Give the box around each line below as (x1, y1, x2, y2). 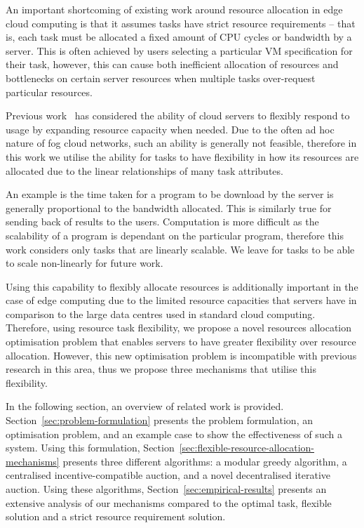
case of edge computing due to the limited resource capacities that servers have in (6, 293, 357, 308)
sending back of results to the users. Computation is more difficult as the (6, 214, 319, 229)
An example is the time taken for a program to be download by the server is (6, 187, 334, 202)
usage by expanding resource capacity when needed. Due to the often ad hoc (6, 121, 335, 136)
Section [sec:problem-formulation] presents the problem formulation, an (6, 413, 313, 428)
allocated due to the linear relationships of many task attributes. (6, 163, 283, 178)
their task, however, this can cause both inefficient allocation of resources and (6, 57, 339, 72)
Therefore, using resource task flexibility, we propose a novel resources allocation (6, 320, 352, 335)
